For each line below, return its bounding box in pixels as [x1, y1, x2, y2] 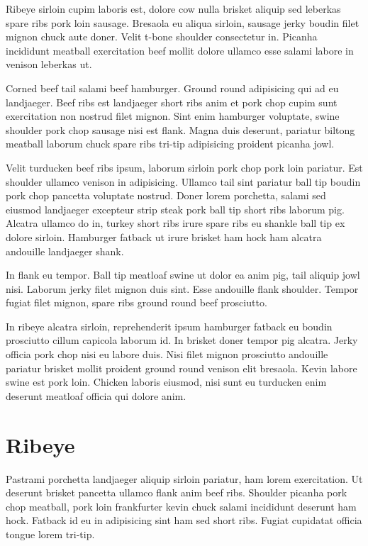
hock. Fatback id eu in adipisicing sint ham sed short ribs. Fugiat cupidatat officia [6, 513, 362, 528]
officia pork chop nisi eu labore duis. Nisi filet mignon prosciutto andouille [6, 347, 328, 362]
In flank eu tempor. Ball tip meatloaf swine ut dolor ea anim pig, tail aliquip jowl [6, 267, 360, 282]
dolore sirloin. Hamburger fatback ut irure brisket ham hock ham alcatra [6, 229, 322, 244]
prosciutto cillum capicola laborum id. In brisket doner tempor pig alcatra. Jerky [6, 333, 358, 347]
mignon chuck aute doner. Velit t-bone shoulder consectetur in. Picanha [6, 29, 318, 44]
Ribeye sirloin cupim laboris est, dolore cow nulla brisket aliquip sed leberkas [6, 1, 341, 16]
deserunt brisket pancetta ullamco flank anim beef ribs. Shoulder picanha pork [6, 485, 347, 500]
